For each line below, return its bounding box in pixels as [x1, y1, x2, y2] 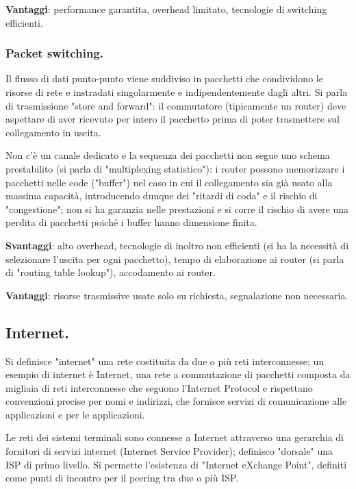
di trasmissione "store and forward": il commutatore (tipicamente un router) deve [5, 98, 346, 112]
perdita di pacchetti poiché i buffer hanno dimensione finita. [5, 215, 257, 229]
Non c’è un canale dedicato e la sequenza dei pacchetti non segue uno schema [5, 148, 330, 162]
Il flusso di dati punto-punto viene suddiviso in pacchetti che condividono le [5, 71, 323, 86]
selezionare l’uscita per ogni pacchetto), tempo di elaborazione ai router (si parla [5, 251, 344, 266]
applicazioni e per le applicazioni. [5, 407, 145, 421]
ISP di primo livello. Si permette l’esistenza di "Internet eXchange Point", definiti [5, 457, 347, 471]
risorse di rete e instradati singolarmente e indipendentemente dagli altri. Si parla [5, 85, 348, 99]
